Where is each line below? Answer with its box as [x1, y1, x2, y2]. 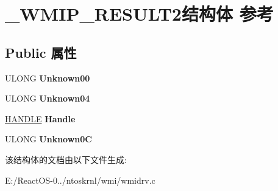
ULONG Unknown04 [5, 92, 90, 105]
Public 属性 [5, 43, 77, 61]
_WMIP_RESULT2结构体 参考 [5, 1, 274, 26]
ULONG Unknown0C [5, 133, 92, 145]
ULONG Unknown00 [5, 71, 90, 84]
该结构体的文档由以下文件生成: [5, 153, 127, 165]
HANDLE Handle [5, 112, 76, 125]
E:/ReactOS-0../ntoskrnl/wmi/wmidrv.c [5, 173, 155, 186]
